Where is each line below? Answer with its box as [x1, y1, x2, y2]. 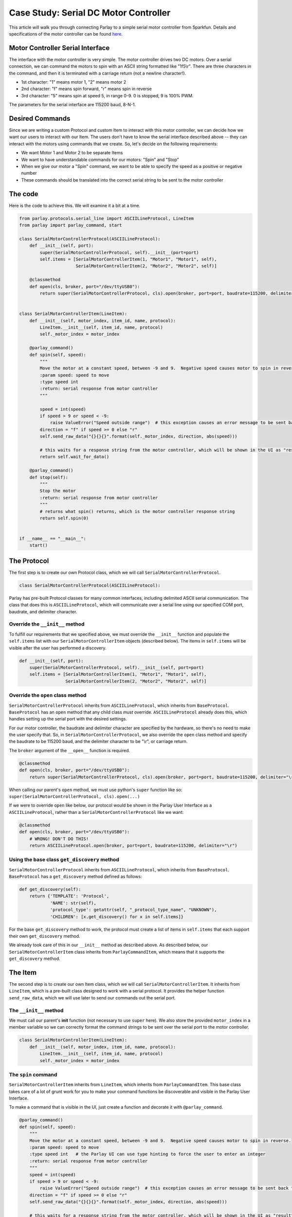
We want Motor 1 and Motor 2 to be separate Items [21, 150, 123, 156]
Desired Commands [9, 114, 71, 123]
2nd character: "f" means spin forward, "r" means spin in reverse [21, 86, 152, 92]
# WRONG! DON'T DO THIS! [29, 836, 89, 842]
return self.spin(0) [39, 515, 89, 521]
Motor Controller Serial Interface [9, 44, 110, 52]
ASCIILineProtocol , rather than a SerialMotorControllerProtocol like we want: [9, 809, 184, 815]
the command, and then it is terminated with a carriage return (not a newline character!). [9, 70, 186, 76]
